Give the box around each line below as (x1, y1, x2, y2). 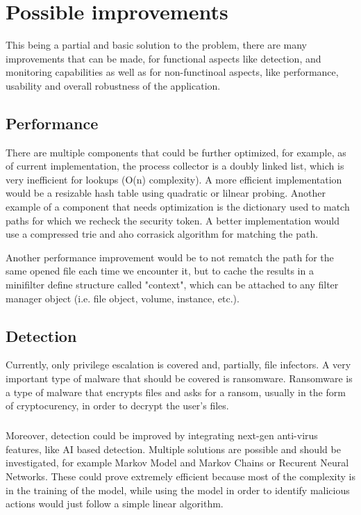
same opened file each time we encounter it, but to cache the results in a (6, 263, 314, 278)
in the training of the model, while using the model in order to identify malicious (6, 482, 350, 497)
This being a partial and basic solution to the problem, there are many (6, 38, 308, 52)
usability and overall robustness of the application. (6, 78, 221, 92)
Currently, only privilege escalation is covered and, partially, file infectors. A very (6, 357, 351, 372)
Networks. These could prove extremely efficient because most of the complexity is (6, 468, 356, 483)
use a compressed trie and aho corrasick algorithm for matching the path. (6, 227, 319, 241)
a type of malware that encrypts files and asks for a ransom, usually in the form (6, 384, 346, 399)
